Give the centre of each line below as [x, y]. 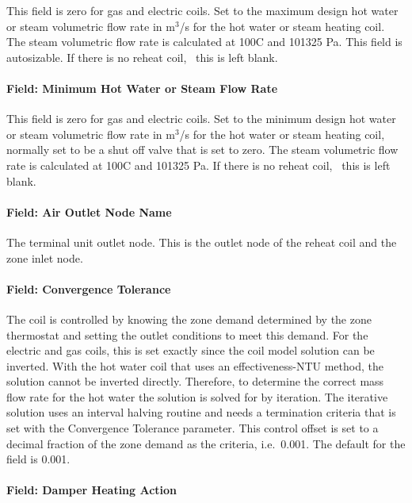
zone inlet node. [45, 257]
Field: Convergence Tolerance [89, 288]
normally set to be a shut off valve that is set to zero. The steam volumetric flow [202, 150]
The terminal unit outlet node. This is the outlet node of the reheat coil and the [202, 242]
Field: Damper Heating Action [92, 490]
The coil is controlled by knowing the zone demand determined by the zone [189, 319]
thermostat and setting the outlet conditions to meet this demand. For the [187, 334]
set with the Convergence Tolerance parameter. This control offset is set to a [193, 428]
